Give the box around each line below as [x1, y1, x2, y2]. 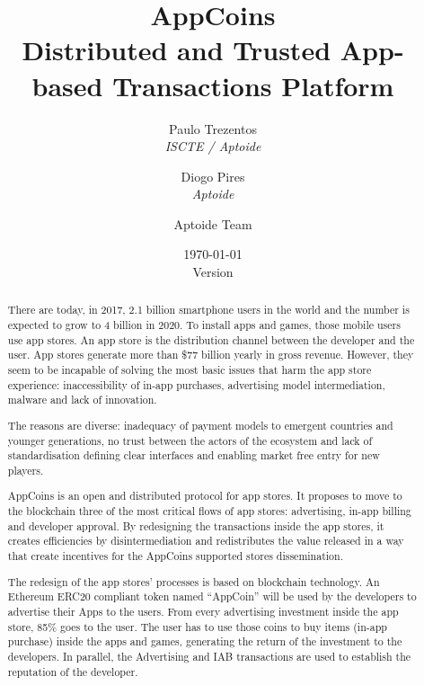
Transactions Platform [112, 67, 394, 103]
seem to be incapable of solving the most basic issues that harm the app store [7, 362, 372, 378]
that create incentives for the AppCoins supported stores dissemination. [7, 548, 343, 564]
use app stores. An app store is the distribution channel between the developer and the [7, 332, 415, 347]
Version [192, 262, 234, 281]
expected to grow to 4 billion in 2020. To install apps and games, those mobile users [7, 317, 401, 333]
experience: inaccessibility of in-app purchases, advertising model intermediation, [7, 377, 385, 392]
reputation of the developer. [7, 663, 138, 679]
